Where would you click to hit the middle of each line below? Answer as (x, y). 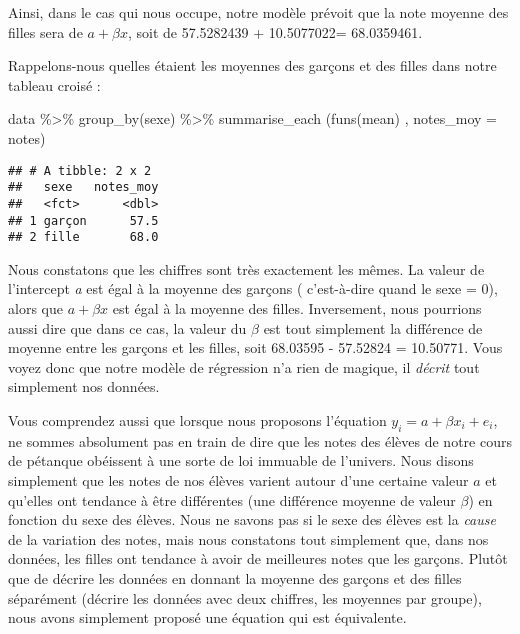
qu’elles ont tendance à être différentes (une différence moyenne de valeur (232, 499)
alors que (35, 308)
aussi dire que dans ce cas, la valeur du (127, 327)
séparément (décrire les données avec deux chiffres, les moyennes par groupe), (245, 597)
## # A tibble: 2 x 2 (80, 170)
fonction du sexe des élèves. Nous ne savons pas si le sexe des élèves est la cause (252, 519)
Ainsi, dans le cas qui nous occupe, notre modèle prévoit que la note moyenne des (258, 12)
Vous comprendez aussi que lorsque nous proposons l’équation (197, 420)
